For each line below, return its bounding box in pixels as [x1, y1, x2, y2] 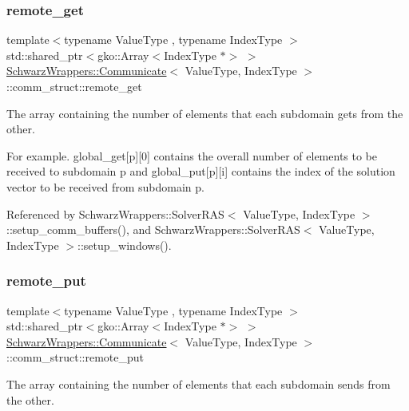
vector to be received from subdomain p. [6, 178, 204, 195]
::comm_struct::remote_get [6, 78, 142, 94]
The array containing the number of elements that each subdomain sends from [6, 375, 391, 392]
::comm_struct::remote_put [6, 349, 145, 366]
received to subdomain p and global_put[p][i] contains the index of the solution [6, 163, 395, 180]
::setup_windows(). [77, 236, 172, 253]
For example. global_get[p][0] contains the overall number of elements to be [6, 147, 378, 164]
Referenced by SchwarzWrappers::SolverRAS [6, 205, 224, 222]
